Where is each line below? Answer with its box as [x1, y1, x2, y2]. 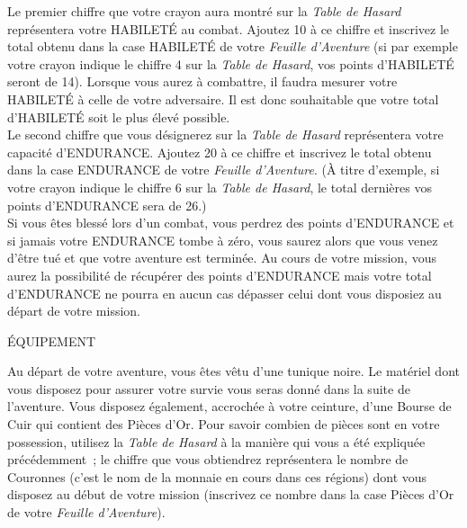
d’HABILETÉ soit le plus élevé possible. [7, 107, 230, 126]
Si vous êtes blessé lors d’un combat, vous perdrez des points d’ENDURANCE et [7, 213, 454, 232]
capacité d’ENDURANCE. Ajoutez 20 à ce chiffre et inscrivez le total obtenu [7, 142, 432, 161]
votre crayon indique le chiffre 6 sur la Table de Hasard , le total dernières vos [7, 177, 432, 196]
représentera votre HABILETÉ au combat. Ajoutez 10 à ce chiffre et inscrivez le [7, 19, 450, 38]
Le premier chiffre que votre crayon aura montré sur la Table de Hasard [7, 2, 401, 20]
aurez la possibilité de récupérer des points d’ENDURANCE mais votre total [7, 265, 432, 284]
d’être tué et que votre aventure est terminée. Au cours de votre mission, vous [7, 248, 436, 267]
